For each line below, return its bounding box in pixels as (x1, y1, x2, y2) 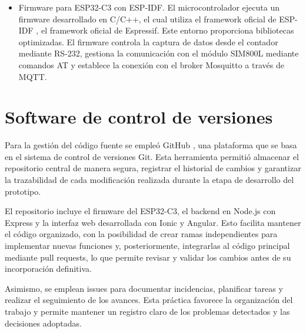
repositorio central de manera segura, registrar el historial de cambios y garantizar (5, 162, 301, 174)
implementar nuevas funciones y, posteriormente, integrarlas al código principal (5, 239, 290, 252)
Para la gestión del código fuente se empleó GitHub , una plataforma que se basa (5, 139, 297, 151)
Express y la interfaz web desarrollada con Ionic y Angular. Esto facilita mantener (5, 216, 301, 228)
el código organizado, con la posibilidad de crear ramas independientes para (5, 228, 278, 240)
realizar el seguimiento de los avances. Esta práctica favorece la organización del (5, 294, 293, 306)
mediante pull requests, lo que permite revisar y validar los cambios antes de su (5, 251, 291, 263)
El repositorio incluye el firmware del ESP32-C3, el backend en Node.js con (5, 205, 276, 217)
